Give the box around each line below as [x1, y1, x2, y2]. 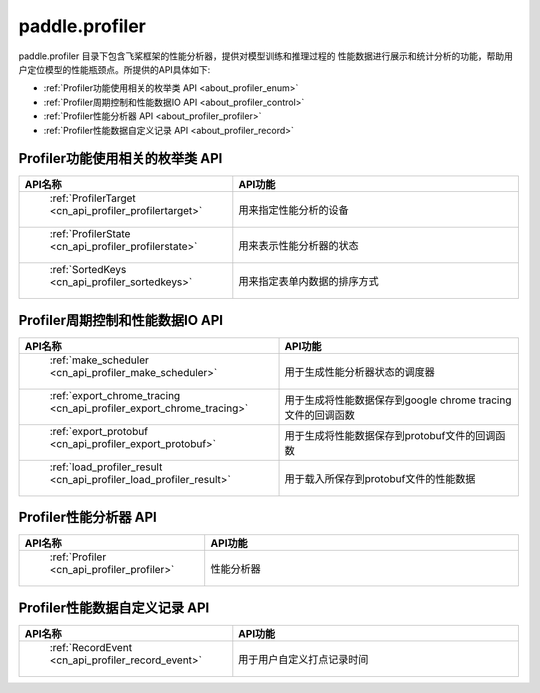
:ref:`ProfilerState [49, 227, 131, 241]
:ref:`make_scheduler [49, 353, 150, 367]
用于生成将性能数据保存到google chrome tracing [284, 393, 512, 407]
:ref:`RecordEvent [49, 640, 133, 654]
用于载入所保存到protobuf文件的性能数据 [284, 471, 476, 485]
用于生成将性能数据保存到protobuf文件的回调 [284, 428, 496, 442]
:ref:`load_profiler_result [49, 460, 163, 474]
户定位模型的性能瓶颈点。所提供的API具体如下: [18, 63, 211, 75]
